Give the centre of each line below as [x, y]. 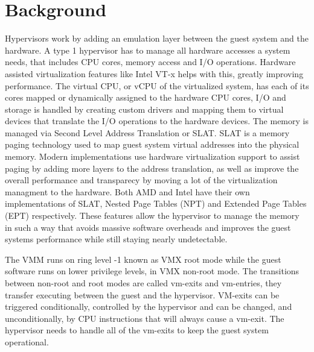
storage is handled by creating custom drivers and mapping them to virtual [144, 109]
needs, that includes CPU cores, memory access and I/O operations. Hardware [150, 62]
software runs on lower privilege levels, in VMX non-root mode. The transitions [152, 271]
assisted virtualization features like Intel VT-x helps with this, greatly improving [154, 73]
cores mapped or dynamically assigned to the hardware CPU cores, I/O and [146, 97]
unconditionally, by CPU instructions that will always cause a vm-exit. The [145, 318]
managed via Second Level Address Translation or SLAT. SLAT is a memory [147, 132]
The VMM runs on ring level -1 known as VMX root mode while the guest [143, 259]
